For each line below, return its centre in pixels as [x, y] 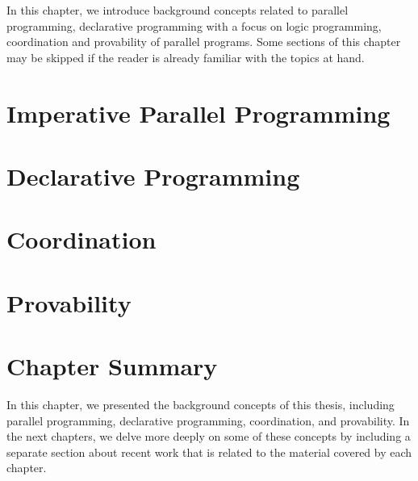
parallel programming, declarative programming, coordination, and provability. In [208, 420]
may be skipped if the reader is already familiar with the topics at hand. [186, 57]
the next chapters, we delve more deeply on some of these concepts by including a [209, 436]
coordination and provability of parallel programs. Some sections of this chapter [204, 42]
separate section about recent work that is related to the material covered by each [209, 452]
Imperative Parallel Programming [199, 113]
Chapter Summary [112, 366]
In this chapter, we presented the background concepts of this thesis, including [201, 404]
